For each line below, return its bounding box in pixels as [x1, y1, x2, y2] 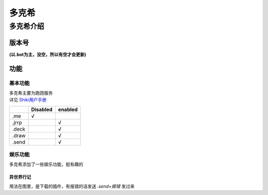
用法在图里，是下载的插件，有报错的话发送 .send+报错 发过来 [9, 183, 135, 189]
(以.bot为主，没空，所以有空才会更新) [9, 51, 86, 57]
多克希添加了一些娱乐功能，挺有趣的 [9, 161, 83, 167]
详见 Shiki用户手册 [9, 97, 47, 103]
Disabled [31, 106, 53, 113]
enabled [58, 106, 78, 113]
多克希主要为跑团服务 [9, 90, 53, 96]
